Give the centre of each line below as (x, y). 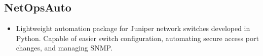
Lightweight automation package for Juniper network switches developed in (133, 28)
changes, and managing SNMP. (64, 48)
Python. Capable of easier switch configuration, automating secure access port (137, 38)
